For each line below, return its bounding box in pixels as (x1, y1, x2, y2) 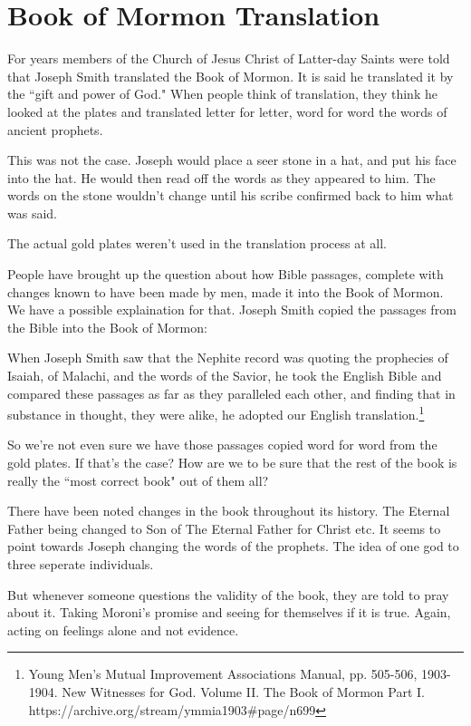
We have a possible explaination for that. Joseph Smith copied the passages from (7, 300, 457, 319)
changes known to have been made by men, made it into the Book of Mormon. (7, 282, 444, 301)
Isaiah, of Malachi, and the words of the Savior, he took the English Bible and (7, 366, 442, 385)
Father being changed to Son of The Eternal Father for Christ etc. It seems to (7, 518, 441, 537)
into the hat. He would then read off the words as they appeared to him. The (7, 168, 436, 187)
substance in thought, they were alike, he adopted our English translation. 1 (7, 402, 425, 423)
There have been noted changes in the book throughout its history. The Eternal (7, 501, 450, 520)
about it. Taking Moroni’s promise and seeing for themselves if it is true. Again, (7, 603, 451, 622)
